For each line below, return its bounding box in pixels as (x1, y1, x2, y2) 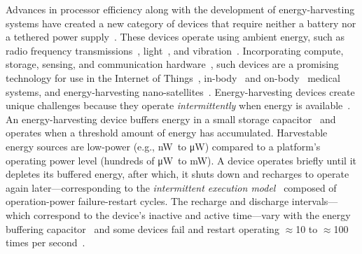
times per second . (6, 235, 85, 250)
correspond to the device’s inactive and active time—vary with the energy (34, 207, 351, 222)
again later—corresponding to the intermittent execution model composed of (6, 180, 337, 195)
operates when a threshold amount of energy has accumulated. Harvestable (6, 125, 328, 140)
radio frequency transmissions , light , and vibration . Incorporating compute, (6, 43, 344, 57)
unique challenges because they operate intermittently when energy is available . (6, 98, 351, 113)
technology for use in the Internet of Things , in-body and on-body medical (6, 70, 340, 85)
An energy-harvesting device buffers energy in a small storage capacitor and (6, 111, 336, 126)
